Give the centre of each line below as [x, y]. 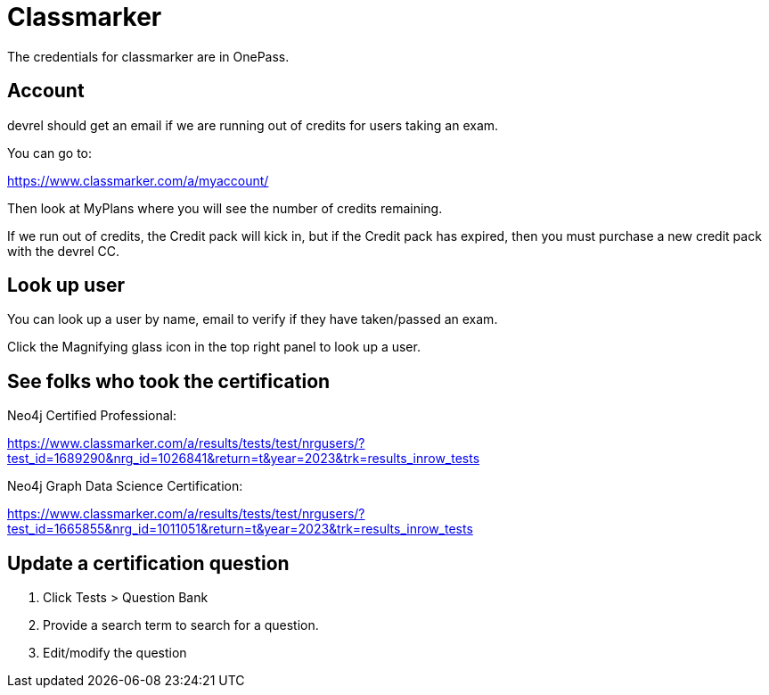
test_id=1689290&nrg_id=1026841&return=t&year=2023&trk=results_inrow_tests [244, 459]
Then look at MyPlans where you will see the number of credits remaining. [225, 208]
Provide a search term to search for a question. [181, 625]
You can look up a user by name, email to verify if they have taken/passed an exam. [253, 319]
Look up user [66, 285]
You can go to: [50, 153]
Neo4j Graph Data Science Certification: [125, 486]
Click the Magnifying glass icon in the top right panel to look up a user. [214, 347]
